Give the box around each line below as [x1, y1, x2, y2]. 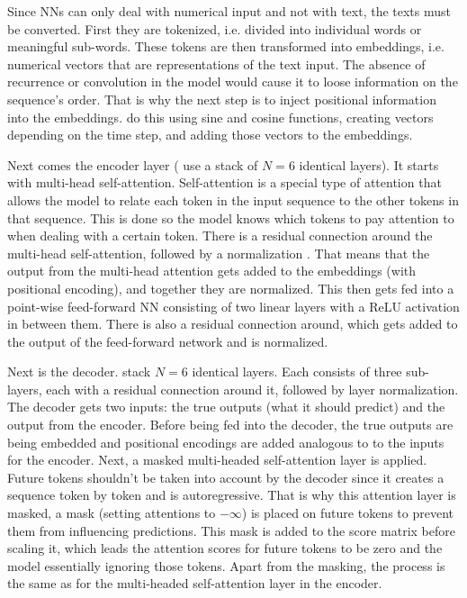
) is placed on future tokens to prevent [241, 503, 454, 522]
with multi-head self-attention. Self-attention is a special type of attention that [7, 173, 442, 192]
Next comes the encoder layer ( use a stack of [7, 155, 258, 174]
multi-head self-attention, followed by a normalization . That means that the [7, 243, 430, 262]
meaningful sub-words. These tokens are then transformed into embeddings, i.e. [7, 37, 445, 56]
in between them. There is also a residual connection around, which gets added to [7, 314, 458, 333]
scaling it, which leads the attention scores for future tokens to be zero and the [7, 539, 443, 557]
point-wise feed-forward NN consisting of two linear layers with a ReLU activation [7, 296, 460, 315]
